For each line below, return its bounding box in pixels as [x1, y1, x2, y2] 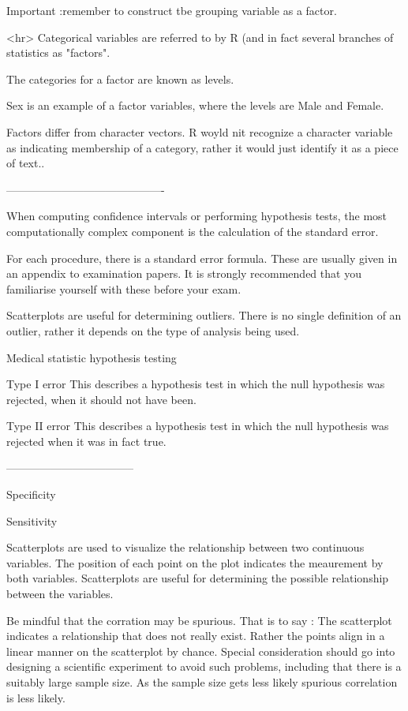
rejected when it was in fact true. [6, 432, 167, 449]
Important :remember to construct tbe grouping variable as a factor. [6, 2, 337, 18]
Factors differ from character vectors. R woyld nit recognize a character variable [6, 123, 393, 140]
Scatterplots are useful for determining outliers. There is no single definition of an [6, 307, 402, 324]
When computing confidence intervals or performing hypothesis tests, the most [6, 208, 387, 224]
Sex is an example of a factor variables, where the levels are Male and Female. [6, 97, 384, 114]
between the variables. [6, 586, 114, 602]
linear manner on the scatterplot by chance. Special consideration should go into [6, 642, 395, 659]
